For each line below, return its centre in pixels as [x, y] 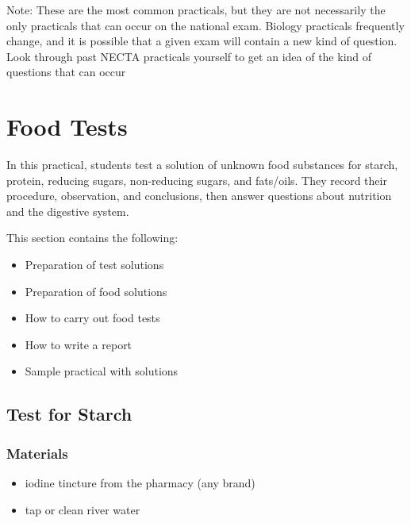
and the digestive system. [68, 211]
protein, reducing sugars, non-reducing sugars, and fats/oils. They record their [197, 180]
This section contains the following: [92, 238]
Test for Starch [69, 414]
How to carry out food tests [92, 318]
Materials [37, 453]
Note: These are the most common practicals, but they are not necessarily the [196, 10]
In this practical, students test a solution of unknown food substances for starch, [202, 165]
